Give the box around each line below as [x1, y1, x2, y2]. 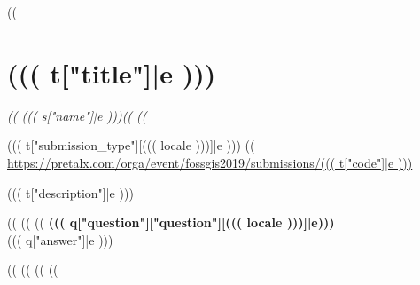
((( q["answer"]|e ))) [7, 230, 113, 249]
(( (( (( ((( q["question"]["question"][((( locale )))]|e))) [7, 213, 335, 232]
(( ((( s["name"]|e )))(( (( [7, 106, 147, 124]
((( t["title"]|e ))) [7, 54, 216, 91]
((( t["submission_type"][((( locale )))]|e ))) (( [7, 136, 255, 154]
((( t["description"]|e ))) [7, 183, 134, 202]
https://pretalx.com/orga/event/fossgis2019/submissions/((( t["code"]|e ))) [7, 153, 413, 171]
